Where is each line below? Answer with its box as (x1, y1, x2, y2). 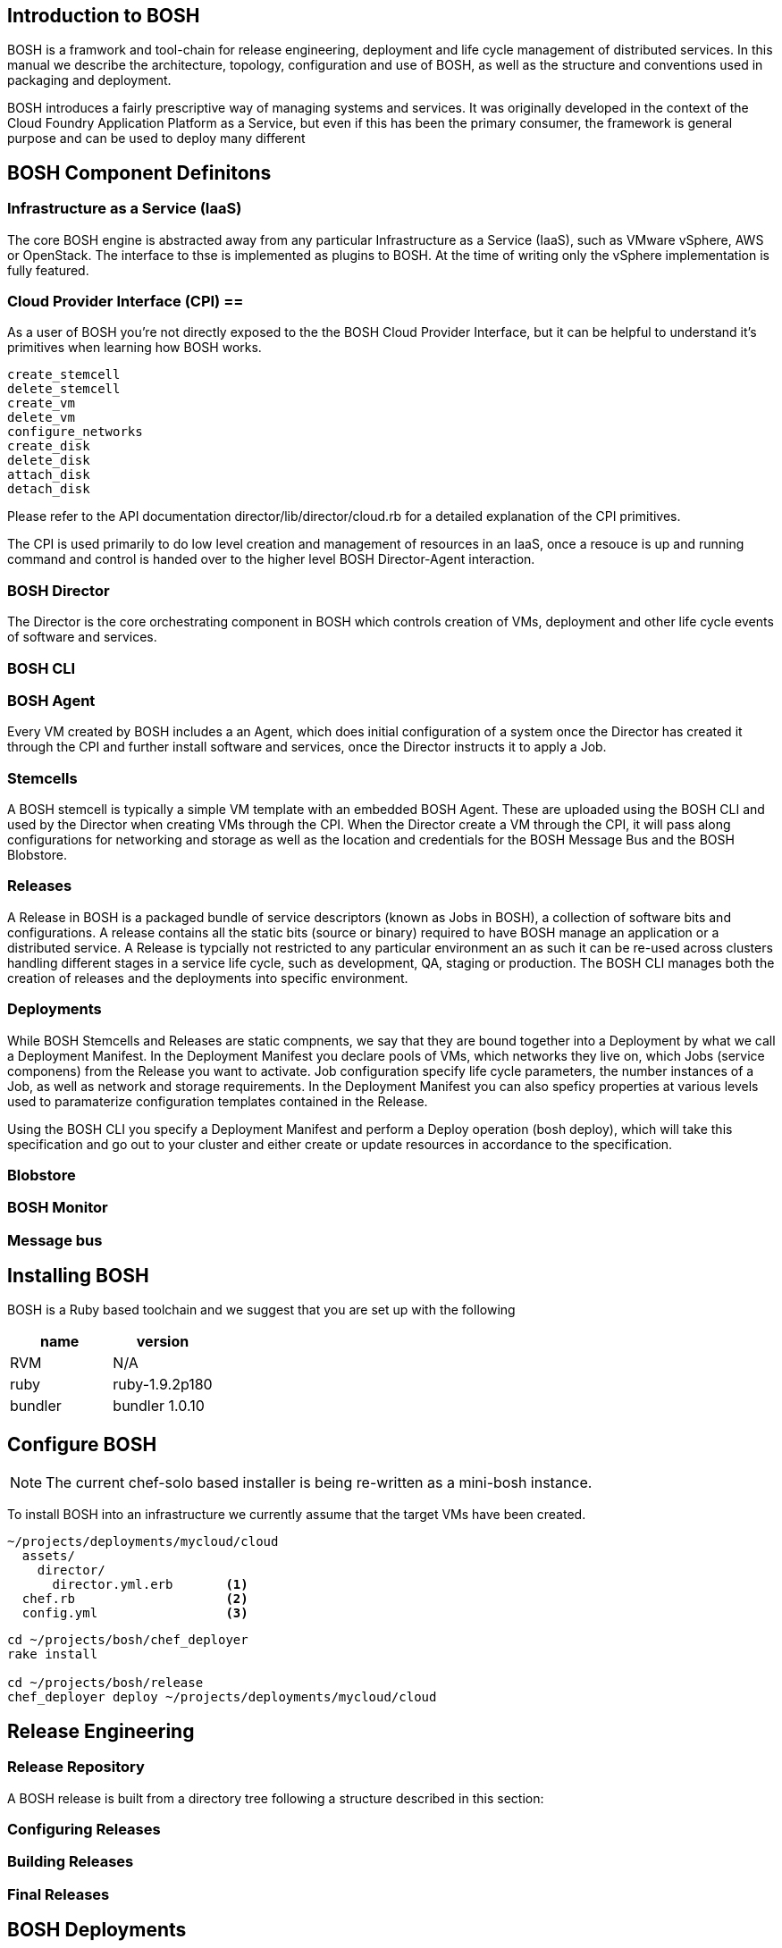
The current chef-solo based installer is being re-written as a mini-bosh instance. (46, 1474, 593, 1492)
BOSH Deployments (7, 1919, 187, 1942)
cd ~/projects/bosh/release (7, 1675, 204, 1691)
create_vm (7, 396, 75, 411)
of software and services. (7, 629, 157, 645)
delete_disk (7, 453, 90, 468)
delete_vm (7, 410, 75, 425)
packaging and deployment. (7, 72, 172, 88)
